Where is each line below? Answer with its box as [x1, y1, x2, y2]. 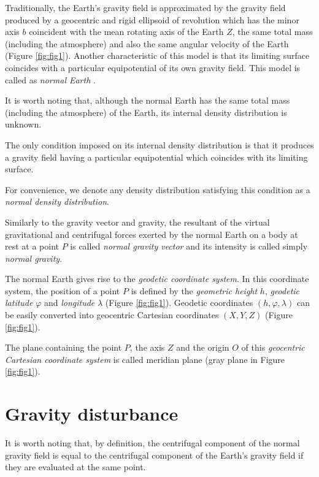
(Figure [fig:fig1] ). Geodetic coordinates [105, 296, 253, 309]
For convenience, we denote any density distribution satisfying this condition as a [5, 183, 310, 196]
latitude [5, 296, 33, 309]
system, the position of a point [5, 284, 120, 297]
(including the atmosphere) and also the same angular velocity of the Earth [5, 37, 289, 50]
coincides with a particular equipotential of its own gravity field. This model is [5, 61, 301, 74]
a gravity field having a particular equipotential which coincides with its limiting [5, 150, 308, 163]
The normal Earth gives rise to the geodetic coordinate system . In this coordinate [5, 272, 309, 285]
